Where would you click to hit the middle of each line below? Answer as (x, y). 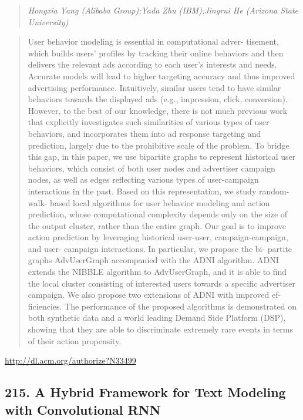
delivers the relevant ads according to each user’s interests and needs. (152, 64)
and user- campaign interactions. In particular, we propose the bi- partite (160, 248)
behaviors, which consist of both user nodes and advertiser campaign (151, 168)
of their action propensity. (75, 340)
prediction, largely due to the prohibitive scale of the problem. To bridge (159, 145)
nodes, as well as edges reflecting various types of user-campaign (143, 179)
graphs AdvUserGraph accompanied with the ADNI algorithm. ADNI (153, 260)
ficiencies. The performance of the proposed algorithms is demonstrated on (162, 306)
